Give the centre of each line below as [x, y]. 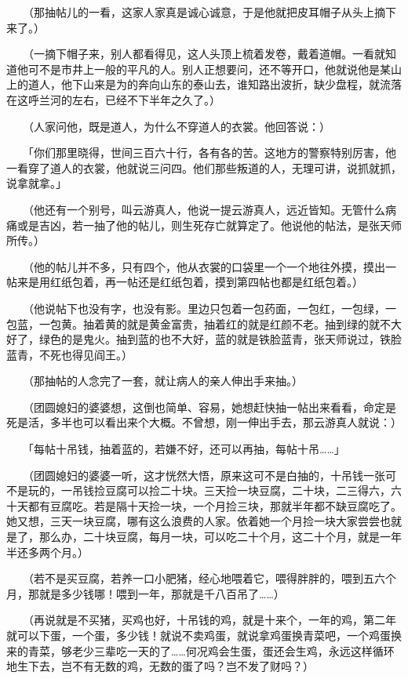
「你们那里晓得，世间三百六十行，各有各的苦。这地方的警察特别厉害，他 [212, 153]
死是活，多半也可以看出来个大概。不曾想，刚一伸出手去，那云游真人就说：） [204, 422]
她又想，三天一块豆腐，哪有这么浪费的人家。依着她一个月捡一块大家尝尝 [193, 521]
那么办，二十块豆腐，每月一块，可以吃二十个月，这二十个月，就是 [209, 537]
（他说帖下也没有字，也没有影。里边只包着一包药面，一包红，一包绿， [206, 308]
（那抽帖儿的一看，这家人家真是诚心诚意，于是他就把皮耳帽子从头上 [201, 12]
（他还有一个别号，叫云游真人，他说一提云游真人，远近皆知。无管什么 [206, 209]
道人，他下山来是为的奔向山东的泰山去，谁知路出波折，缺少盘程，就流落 [215, 84]
